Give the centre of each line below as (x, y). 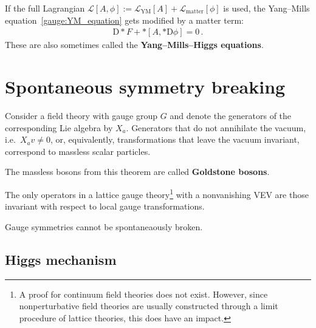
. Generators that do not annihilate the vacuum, (216, 127)
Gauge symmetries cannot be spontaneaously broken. (104, 226)
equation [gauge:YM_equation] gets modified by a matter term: (124, 20)
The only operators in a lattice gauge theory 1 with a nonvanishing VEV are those (157, 193)
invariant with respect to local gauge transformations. (105, 206)
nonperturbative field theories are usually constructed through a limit (149, 306)
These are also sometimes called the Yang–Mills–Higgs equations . (134, 45)
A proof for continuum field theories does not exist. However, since (143, 294)
